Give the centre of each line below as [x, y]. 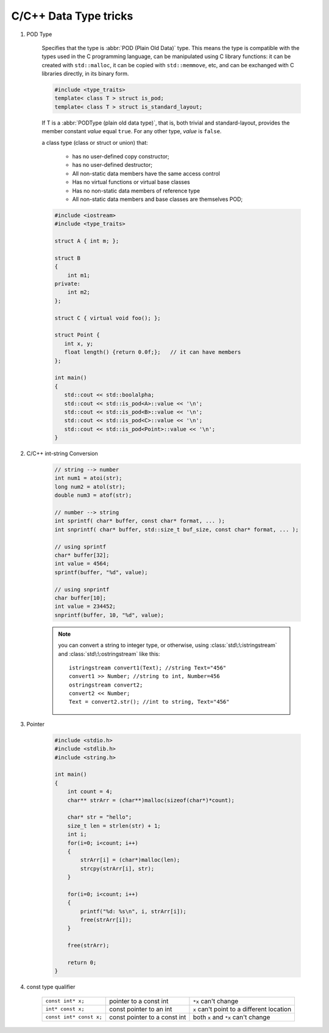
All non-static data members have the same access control [146, 173]
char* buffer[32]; [82, 555]
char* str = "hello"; [100, 817]
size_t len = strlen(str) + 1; [114, 826]
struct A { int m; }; [87, 241]
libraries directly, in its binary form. [85, 74]
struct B [68, 258]
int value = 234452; [85, 607]
